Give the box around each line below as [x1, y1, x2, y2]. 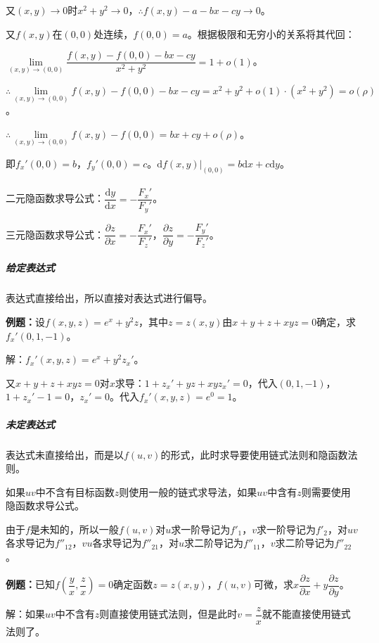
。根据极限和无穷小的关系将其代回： [187, 26, 355, 41]
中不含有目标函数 [35, 484, 115, 499]
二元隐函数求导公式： [6, 191, 104, 205]
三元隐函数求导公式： [6, 227, 104, 241]
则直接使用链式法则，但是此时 [99, 606, 238, 621]
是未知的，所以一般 [30, 521, 119, 536]
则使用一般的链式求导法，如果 [119, 484, 257, 499]
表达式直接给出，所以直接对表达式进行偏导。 [6, 291, 212, 305]
